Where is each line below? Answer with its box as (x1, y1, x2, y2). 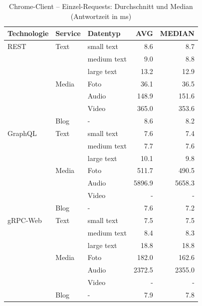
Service (55, 28, 81, 38)
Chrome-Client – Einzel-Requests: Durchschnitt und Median (9, 1, 193, 11)
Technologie (7, 28, 49, 38)
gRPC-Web (7, 214, 42, 225)
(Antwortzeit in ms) (70, 10, 132, 21)
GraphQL (7, 127, 37, 138)
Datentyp (87, 28, 121, 38)
